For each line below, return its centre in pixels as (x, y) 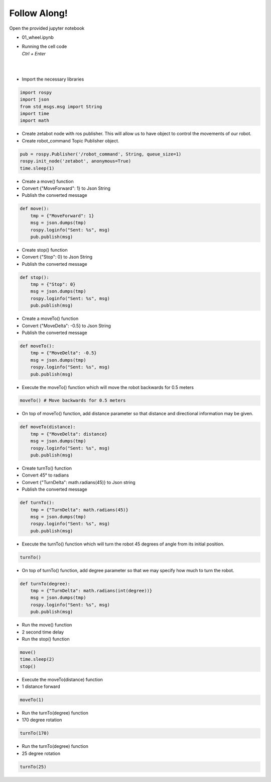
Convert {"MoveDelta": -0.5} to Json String (66, 326)
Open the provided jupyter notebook (47, 28)
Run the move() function (47, 625)
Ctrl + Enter (34, 53)
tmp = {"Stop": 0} (53, 285)
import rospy (36, 92)
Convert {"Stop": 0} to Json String (57, 257)
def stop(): (35, 277)
